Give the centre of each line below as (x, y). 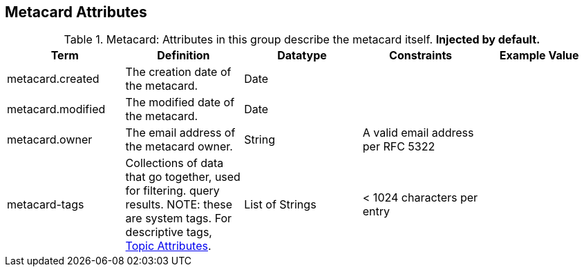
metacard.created (53, 79)
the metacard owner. (179, 147)
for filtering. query (172, 191)
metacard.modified (56, 109)
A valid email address (418, 133)
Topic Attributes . (168, 246)
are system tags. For (179, 218)
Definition (183, 56)
